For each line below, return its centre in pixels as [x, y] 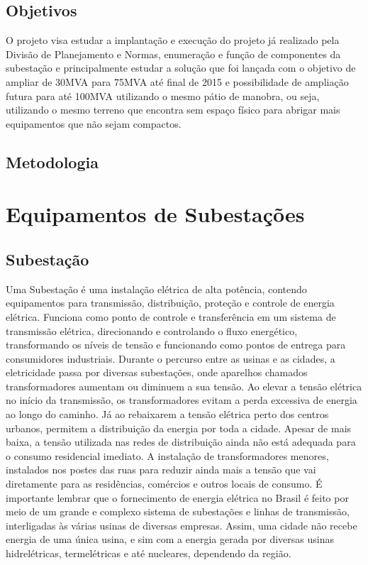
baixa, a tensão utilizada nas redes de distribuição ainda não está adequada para [181, 442]
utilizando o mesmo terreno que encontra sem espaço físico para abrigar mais [173, 110]
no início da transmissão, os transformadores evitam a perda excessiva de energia [182, 400]
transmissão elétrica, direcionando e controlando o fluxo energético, [152, 330]
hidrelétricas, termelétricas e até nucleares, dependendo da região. [149, 553]
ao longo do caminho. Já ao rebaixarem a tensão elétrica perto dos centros [167, 414]
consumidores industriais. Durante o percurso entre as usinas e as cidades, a [171, 358]
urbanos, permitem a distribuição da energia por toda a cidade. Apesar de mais [179, 428]
